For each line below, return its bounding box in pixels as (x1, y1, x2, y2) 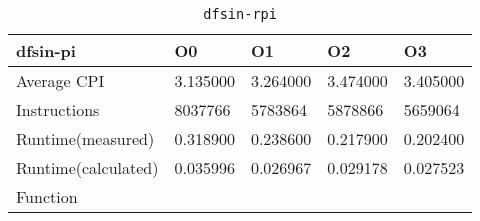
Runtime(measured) (16, 127, 155, 150)
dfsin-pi (16, 39, 76, 62)
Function (16, 185, 78, 208)
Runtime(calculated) (16, 156, 159, 179)
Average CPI (16, 69, 105, 92)
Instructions (16, 98, 100, 121)
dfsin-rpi (203, 6, 277, 22)
